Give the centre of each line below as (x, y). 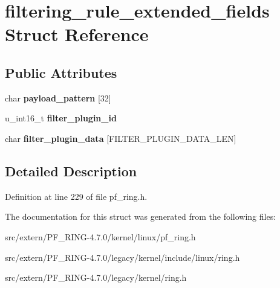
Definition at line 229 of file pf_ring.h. (76, 196)
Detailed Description (71, 171)
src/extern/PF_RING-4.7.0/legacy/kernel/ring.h (96, 277)
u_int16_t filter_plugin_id (61, 118)
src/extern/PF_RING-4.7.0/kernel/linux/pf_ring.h (100, 236)
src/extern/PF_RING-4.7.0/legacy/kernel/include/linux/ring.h (122, 257)
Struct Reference (77, 34)
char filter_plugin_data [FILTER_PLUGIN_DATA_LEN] (121, 138)
